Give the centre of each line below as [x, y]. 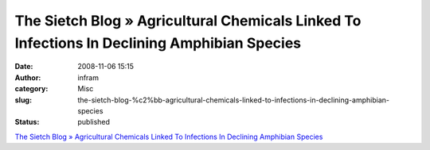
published [94, 122]
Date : [24, 67]
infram [88, 77]
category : [31, 89]
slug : [23, 100]
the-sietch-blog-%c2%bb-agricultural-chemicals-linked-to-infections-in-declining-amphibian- [234, 100]
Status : [27, 122]
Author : [28, 77]
